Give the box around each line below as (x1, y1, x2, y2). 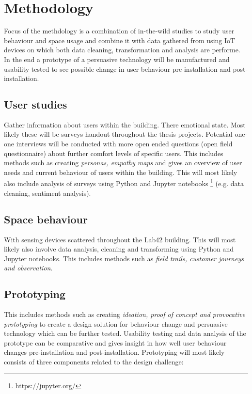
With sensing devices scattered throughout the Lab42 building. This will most (4, 234, 236, 244)
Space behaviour (4, 211, 88, 226)
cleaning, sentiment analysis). (4, 188, 91, 198)
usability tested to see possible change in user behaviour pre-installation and (4, 63, 231, 74)
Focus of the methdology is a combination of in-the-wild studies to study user (4, 26, 235, 36)
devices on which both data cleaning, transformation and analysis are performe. (4, 45, 240, 55)
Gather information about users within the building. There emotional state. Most (4, 119, 246, 129)
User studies (4, 97, 67, 112)
